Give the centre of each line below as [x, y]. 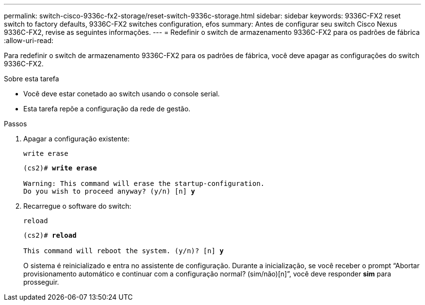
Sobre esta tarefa [32, 79]
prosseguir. [41, 282]
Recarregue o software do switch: [77, 206]
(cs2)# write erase [60, 168]
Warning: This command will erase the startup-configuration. [144, 183]
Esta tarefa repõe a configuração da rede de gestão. [107, 109]
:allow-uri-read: [29, 40]
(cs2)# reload [50, 235]
